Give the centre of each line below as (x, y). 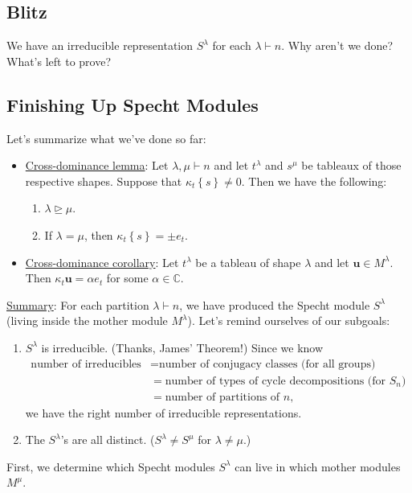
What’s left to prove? (59, 61)
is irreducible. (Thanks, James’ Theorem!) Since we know (182, 347)
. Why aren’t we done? (337, 45)
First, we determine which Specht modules (111, 466)
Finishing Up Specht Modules (133, 104)
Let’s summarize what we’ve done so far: (106, 138)
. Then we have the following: (314, 181)
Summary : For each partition (78, 304)
